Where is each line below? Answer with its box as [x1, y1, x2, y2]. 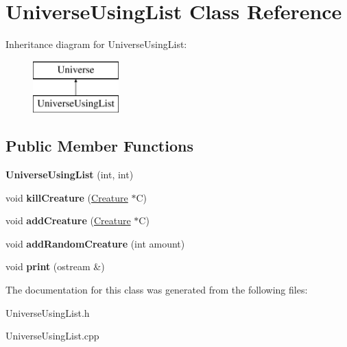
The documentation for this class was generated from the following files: [5, 283, 308, 297]
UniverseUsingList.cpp [5, 328, 99, 343]
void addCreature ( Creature [5, 213, 131, 228]
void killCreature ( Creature [5, 190, 128, 204]
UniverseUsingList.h [5, 305, 90, 320]
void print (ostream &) [5, 259, 105, 274]
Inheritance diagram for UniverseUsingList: [5, 37, 187, 51]
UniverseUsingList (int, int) [5, 167, 134, 182]
